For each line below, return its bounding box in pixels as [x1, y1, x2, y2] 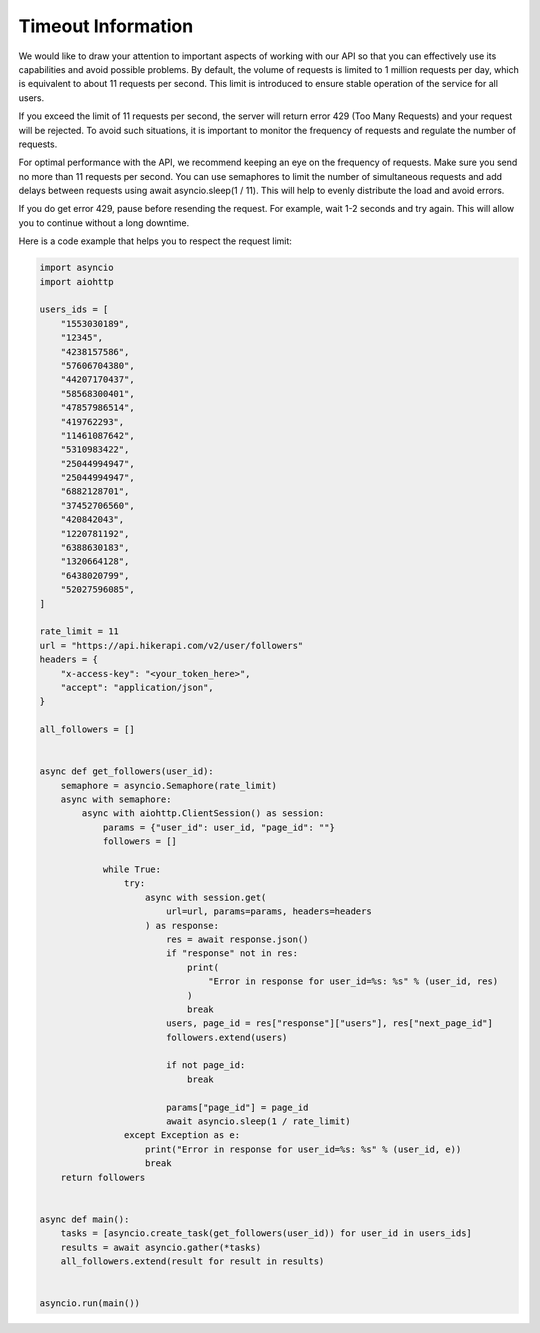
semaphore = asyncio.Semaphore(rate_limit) [60, 780, 277, 791]
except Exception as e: [123, 1130, 240, 1141]
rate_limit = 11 [39, 626, 120, 637]
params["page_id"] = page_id [165, 1101, 309, 1113]
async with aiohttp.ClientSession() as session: [81, 808, 325, 819]
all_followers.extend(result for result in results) [60, 1255, 325, 1267]
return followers [60, 1171, 146, 1183]
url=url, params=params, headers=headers [165, 906, 372, 917]
